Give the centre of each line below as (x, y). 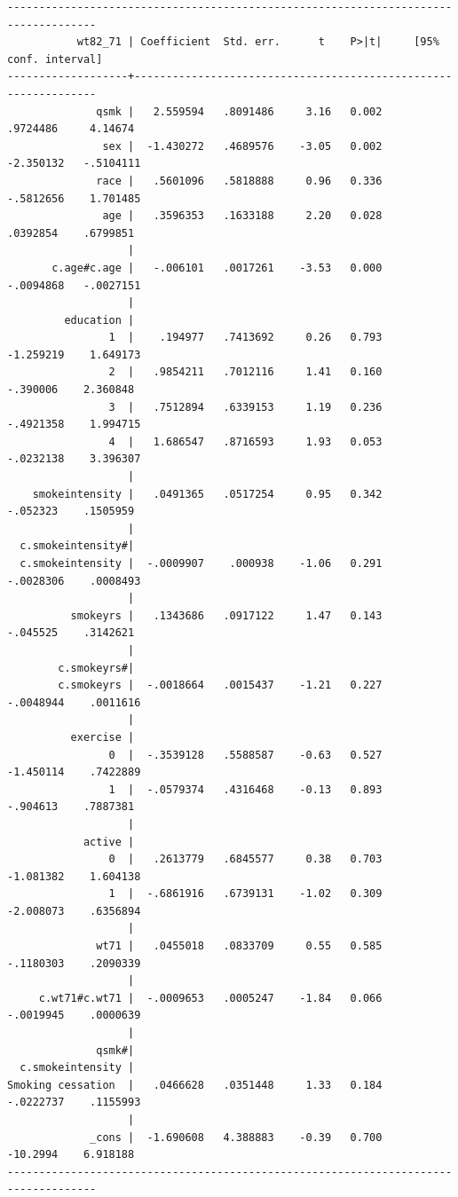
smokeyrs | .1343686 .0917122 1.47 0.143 (226, 615)
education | (99, 320)
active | (109, 842)
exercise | (103, 737)
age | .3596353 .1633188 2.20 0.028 (242, 216)
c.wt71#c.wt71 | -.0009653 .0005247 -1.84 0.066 (210, 998)
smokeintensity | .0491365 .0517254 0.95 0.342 (207, 494)
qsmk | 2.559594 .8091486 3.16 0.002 (239, 111)
